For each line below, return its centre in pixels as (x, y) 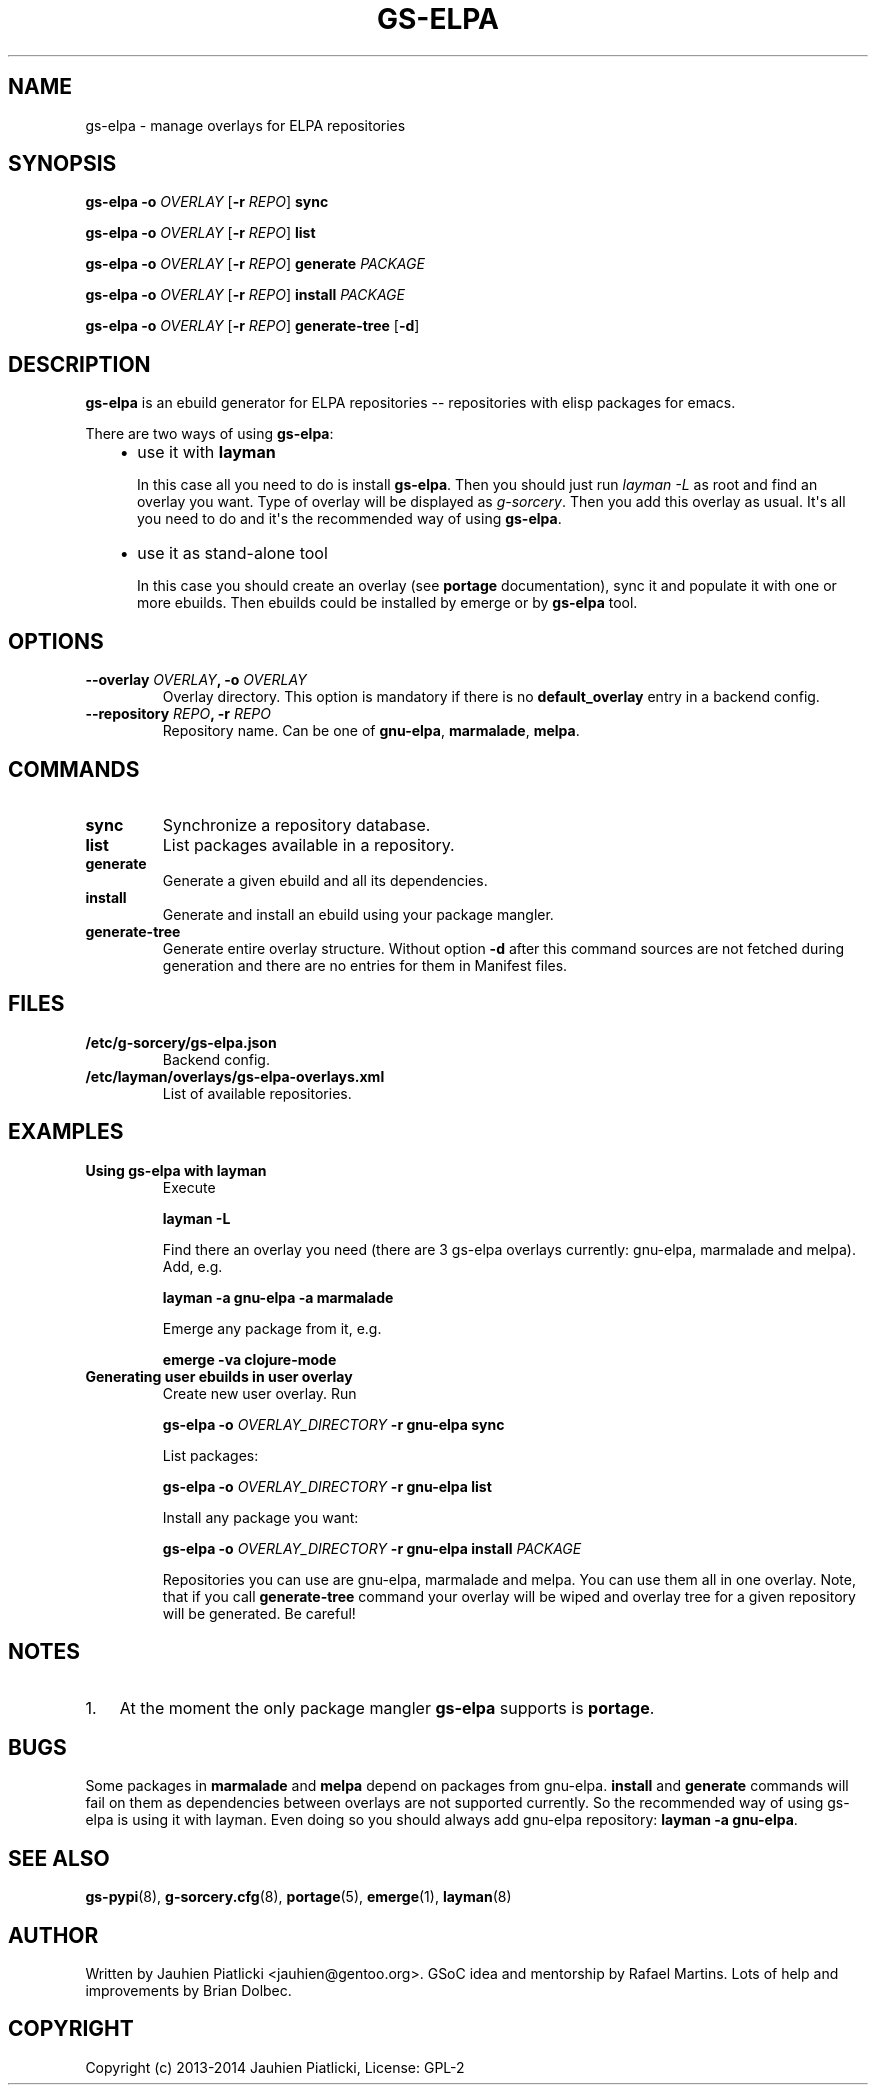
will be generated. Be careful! (259, 1613)
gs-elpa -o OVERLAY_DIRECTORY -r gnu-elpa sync (333, 1424)
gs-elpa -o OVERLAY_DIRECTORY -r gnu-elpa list (327, 1486)
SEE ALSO (59, 1858)
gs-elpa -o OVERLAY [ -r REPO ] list (200, 233)
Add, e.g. (192, 1266)
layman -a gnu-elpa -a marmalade (278, 1297)
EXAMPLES (66, 1132)
